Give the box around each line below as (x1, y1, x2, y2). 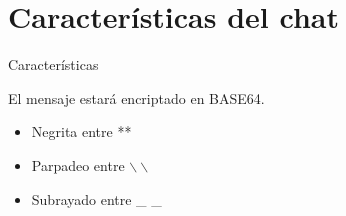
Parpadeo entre (31, 154, 125, 175)
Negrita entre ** (31, 121, 132, 142)
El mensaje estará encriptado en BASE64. (8, 87, 265, 108)
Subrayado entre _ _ (31, 188, 162, 209)
